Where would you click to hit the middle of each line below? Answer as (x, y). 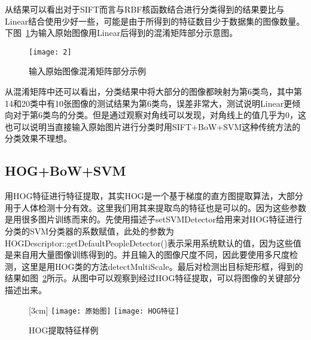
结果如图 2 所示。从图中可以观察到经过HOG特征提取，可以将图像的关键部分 (153, 278)
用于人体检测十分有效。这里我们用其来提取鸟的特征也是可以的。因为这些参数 (155, 207)
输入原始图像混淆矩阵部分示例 (87, 71)
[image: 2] (50, 52)
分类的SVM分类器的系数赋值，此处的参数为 (90, 231)
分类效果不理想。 (38, 138)
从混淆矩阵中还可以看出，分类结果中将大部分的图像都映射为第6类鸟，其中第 (153, 91)
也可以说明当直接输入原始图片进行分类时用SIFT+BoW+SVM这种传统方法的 (153, 126)
